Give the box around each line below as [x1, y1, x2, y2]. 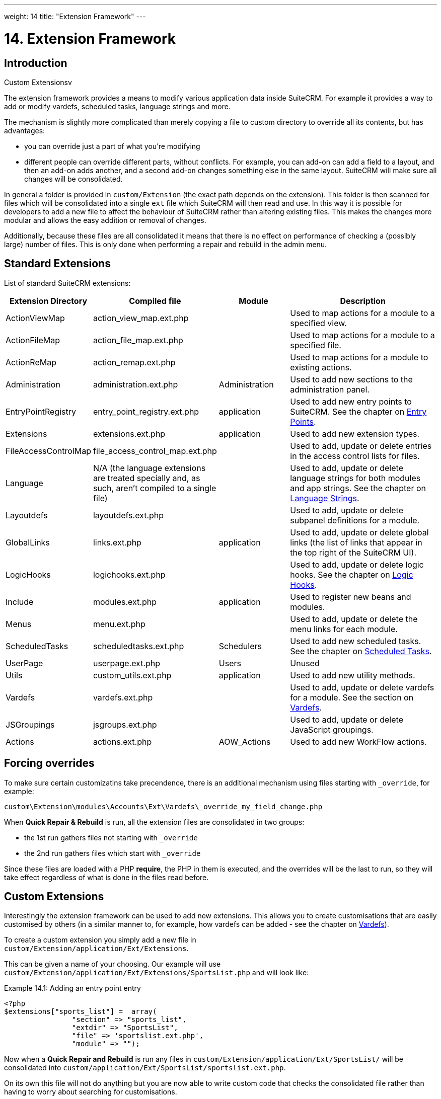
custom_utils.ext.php [93, 670, 172, 680]
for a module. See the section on [290, 692, 414, 702]
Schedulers [218, 641, 262, 651]
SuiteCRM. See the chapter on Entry [290, 406, 427, 417]
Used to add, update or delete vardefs [290, 682, 434, 692]
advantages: [4, 126, 45, 135]
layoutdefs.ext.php [93, 510, 164, 520]
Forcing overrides [4, 757, 95, 770]
